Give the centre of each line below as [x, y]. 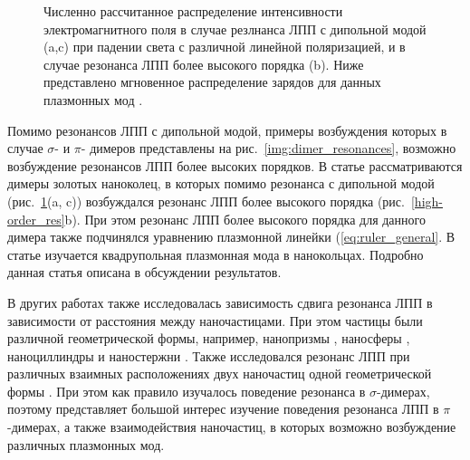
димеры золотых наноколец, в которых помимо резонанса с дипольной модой [221, 183]
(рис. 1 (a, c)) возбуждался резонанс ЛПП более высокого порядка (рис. [206, 201]
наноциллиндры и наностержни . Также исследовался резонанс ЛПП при [209, 355]
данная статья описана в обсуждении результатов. [144, 272]
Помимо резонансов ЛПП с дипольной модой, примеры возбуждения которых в [227, 130]
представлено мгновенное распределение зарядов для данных [212, 82]
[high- [427, 201]
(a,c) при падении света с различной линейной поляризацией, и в [225, 47]
